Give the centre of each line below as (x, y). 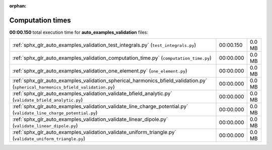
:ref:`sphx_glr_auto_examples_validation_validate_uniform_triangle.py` (94, 132)
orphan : (18, 6)
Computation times (40, 20)
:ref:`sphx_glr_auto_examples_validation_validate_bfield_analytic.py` (92, 94)
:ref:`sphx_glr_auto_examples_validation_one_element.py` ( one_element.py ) (100, 71)
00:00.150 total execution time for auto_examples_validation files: (79, 32)
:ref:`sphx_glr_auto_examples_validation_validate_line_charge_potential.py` (100, 107)
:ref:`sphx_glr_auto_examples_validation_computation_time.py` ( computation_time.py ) (112, 58)
